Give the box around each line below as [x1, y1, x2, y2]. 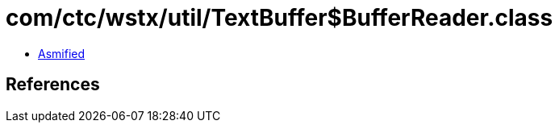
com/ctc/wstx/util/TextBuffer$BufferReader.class [6, 4, 553, 31]
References [6, 74, 100, 95]
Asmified [38, 46, 86, 60]
